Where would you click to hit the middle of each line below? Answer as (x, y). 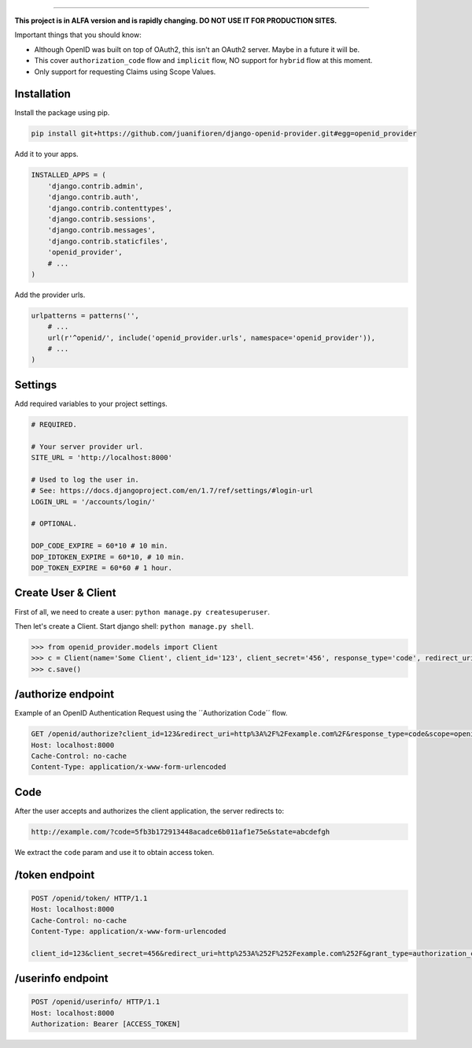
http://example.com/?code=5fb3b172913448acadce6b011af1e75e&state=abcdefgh (181, 832)
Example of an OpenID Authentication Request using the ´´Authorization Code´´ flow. (151, 713)
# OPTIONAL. (54, 524)
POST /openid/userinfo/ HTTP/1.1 (96, 1002)
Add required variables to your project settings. (91, 403)
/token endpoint (55, 875)
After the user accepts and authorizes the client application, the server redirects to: (149, 811)
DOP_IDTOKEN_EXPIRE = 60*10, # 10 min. (108, 557)
